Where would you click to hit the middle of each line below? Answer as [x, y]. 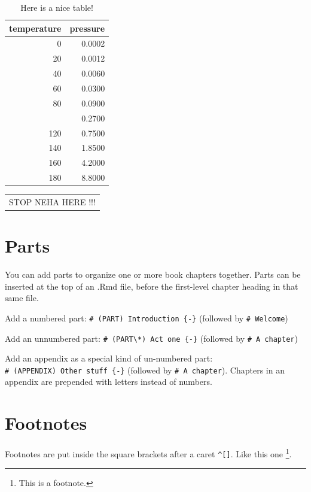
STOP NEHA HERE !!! [52, 201]
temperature [35, 28]
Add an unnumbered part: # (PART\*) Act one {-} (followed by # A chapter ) [151, 338]
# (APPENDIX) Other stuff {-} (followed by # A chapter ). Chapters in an [145, 370]
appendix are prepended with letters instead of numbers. [109, 382]
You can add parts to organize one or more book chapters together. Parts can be [153, 274]
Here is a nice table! [57, 7]
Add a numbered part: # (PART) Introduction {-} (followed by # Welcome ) [147, 318]
